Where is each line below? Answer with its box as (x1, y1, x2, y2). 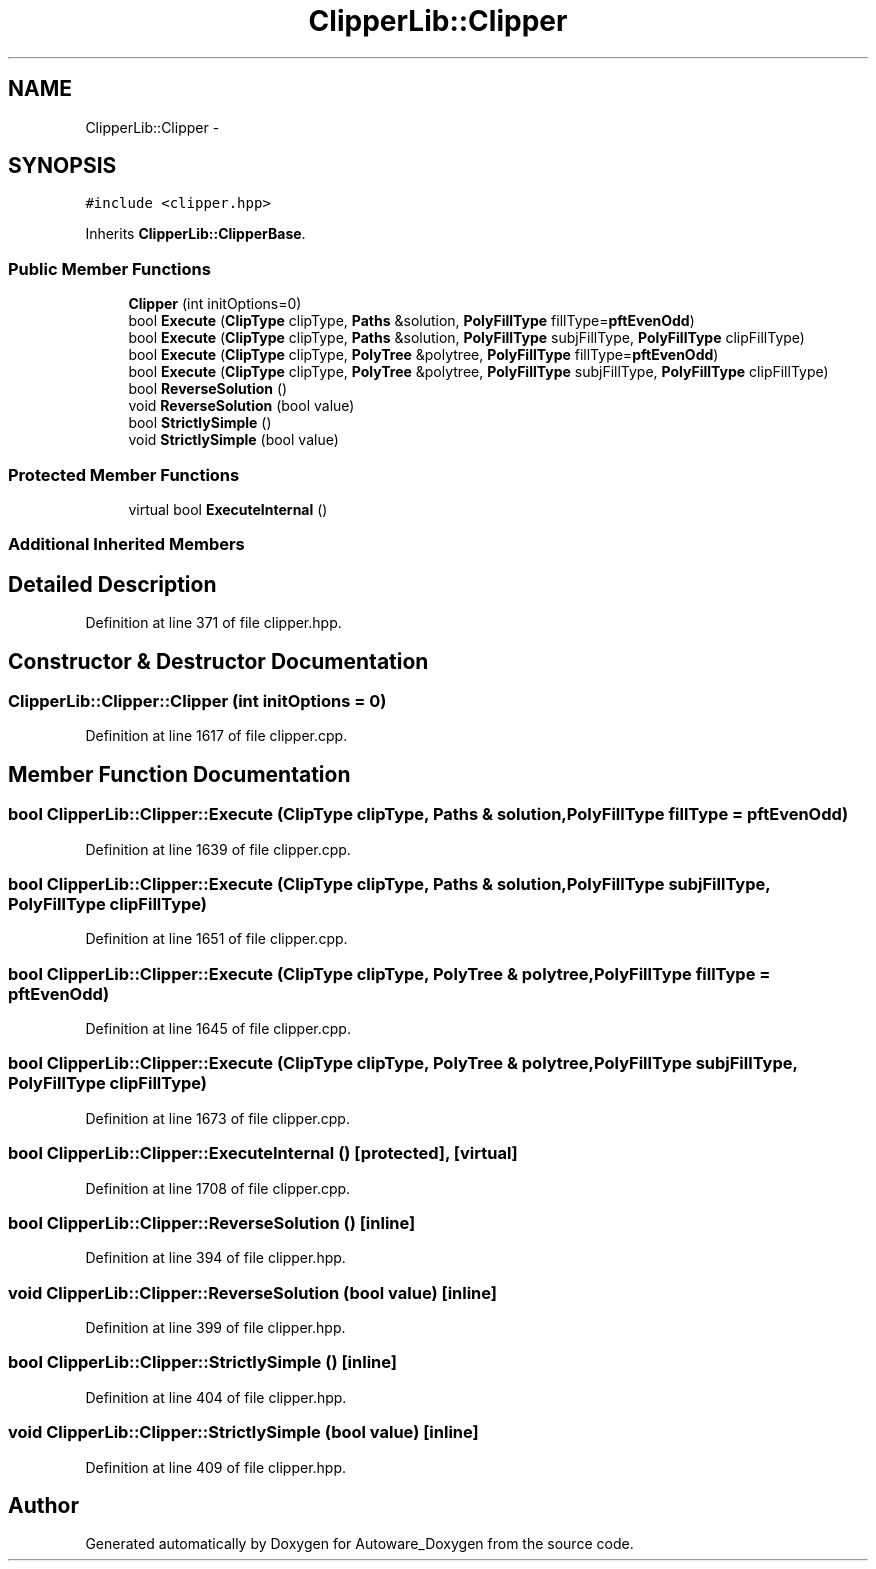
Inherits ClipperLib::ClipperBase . (85, 225, 306, 243)
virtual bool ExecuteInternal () (128, 500, 328, 518)
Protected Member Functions (8, 464, 240, 485)
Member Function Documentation (8, 761, 351, 787)
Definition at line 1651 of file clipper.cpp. (85, 930, 348, 948)
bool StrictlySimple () (128, 414, 272, 432)
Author (8, 1493, 79, 1519)
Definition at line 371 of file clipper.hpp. (85, 614, 342, 632)
